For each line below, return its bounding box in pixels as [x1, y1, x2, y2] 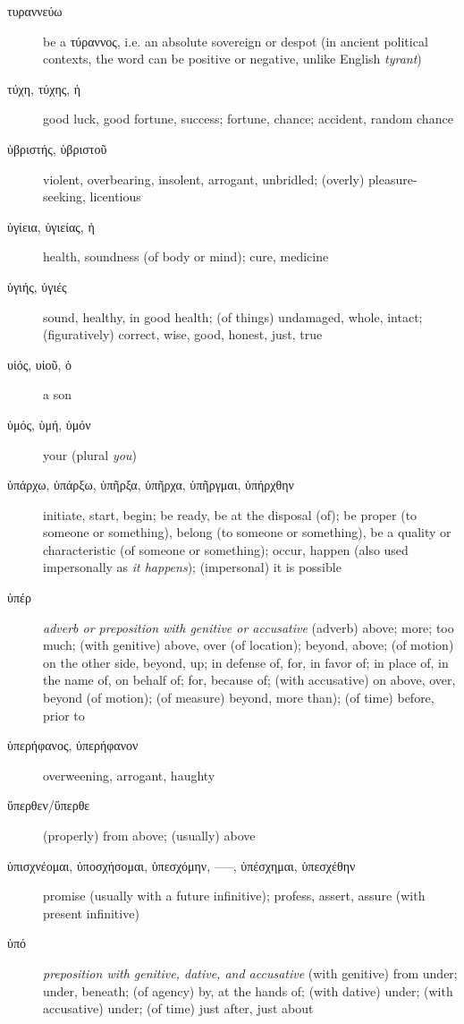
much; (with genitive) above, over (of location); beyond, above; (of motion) [43, 636, 454, 654]
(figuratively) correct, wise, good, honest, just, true [43, 325, 323, 344]
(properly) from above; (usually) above [43, 826, 256, 844]
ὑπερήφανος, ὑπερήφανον [7, 736, 139, 755]
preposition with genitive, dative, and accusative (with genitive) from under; [43, 963, 458, 982]
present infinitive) [43, 903, 139, 922]
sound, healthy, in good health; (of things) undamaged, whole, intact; [43, 307, 423, 326]
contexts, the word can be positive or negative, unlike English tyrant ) [43, 49, 422, 68]
